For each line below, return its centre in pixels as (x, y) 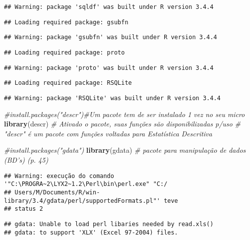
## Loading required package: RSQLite (68, 83)
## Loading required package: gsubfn (66, 22)
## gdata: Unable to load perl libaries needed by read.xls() (109, 224)
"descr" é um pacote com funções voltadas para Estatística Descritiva (108, 133)
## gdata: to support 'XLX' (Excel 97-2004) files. (91, 232)
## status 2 (24, 209)
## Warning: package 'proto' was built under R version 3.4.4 (109, 68)
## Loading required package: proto (64, 52)
